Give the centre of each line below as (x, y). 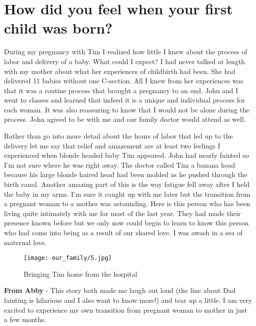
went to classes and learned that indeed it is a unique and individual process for (125, 100)
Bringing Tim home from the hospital (80, 273)
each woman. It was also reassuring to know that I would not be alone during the (127, 109)
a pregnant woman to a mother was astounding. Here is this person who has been (127, 203)
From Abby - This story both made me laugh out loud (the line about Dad (120, 290)
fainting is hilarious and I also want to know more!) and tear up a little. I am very (128, 300)
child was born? (58, 28)
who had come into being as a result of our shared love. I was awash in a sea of (123, 232)
